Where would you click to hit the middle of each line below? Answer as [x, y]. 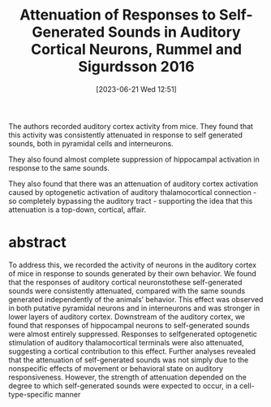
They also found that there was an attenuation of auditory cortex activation [133, 184]
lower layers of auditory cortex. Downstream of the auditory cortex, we [127, 316]
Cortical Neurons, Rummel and [136, 50]
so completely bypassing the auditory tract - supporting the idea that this [131, 201]
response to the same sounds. [59, 167]
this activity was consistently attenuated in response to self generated [126, 135]
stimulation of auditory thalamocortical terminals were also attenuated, [127, 342]
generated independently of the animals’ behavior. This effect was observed [136, 299]
